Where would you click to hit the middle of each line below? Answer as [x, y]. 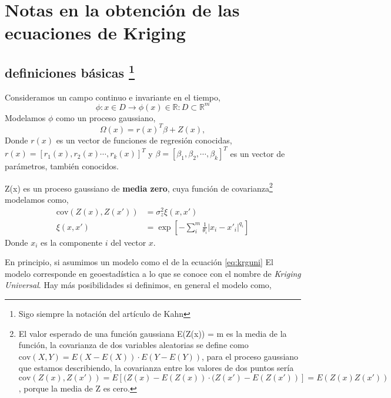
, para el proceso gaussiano [250, 356]
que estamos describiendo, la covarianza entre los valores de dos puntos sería [156, 368]
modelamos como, [37, 199]
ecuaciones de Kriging [95, 33]
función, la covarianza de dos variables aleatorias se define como [133, 345]
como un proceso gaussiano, [106, 117]
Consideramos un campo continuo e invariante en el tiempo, [113, 97]
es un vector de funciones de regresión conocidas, [144, 140]
